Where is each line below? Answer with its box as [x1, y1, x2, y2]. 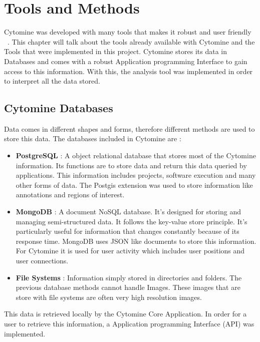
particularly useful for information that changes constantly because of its [16, 226, 239, 236]
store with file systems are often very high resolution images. [16, 291, 202, 302]
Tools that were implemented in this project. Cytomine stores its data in [4, 46, 227, 57]
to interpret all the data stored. [4, 76, 100, 86]
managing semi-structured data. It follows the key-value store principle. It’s [16, 216, 247, 226]
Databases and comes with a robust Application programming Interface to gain [4, 56, 247, 66]
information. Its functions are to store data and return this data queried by [16, 160, 247, 170]
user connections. [16, 255, 69, 266]
